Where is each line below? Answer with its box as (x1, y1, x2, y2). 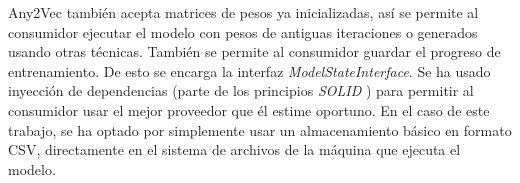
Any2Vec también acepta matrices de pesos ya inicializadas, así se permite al (8, 2, 479, 22)
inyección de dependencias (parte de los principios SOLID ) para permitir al (8, 80, 474, 101)
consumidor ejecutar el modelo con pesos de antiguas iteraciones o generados (8, 21, 478, 42)
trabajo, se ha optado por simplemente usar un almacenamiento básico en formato (8, 119, 512, 140)
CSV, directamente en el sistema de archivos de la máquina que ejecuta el (8, 139, 461, 160)
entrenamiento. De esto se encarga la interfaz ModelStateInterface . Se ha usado (8, 60, 491, 81)
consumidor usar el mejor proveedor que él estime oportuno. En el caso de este (8, 99, 490, 120)
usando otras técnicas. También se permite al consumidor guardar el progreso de (8, 41, 501, 62)
